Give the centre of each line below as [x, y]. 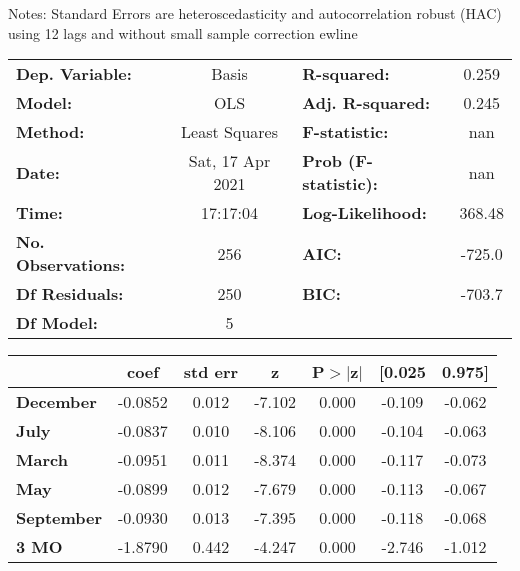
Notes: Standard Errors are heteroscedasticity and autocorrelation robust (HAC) [255, 13]
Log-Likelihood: [364, 213]
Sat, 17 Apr [229, 161]
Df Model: [57, 323]
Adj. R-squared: [366, 103]
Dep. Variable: [74, 74]
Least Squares [229, 132]
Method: [50, 132]
